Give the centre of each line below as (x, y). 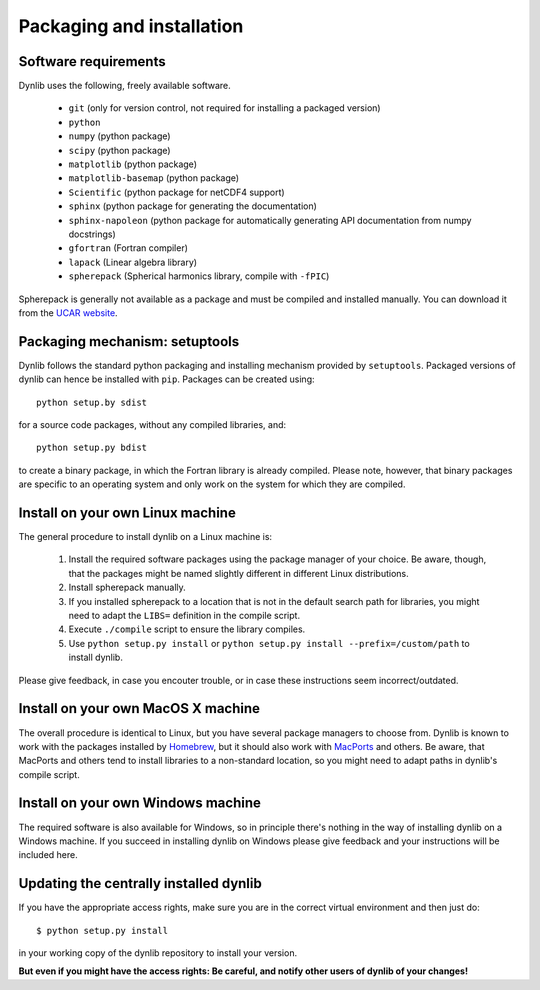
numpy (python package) (119, 136)
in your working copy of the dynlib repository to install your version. (158, 953)
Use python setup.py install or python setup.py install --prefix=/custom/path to (269, 643)
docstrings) (92, 234)
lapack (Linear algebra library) (133, 262)
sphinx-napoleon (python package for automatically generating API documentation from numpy (270, 220)
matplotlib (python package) (132, 164)
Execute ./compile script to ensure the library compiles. (187, 629)
